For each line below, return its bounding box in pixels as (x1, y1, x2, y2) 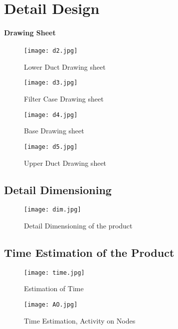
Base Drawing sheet (24, 125, 84, 136)
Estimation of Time (24, 283, 84, 294)
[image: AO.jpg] (24, 301, 78, 309)
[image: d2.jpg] (24, 47, 78, 55)
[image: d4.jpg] (24, 111, 78, 118)
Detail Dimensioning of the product (24, 220, 133, 231)
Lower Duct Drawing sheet (24, 61, 106, 72)
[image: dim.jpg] (24, 206, 81, 214)
